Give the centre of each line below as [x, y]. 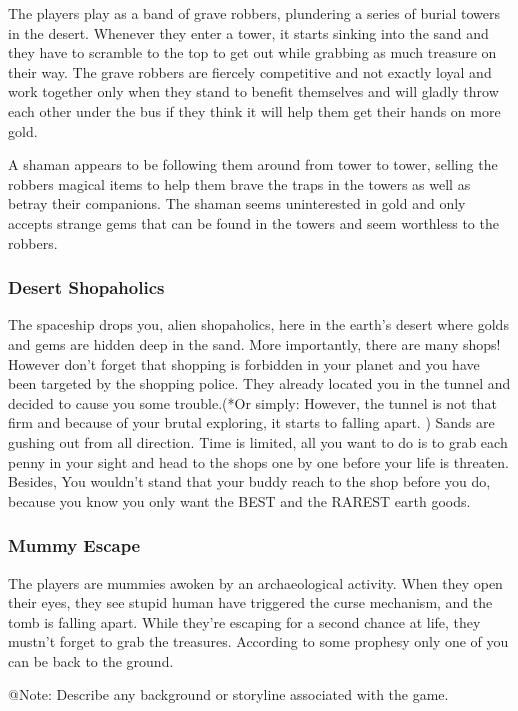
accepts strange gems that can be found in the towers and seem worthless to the [253, 222]
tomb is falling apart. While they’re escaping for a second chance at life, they [244, 621]
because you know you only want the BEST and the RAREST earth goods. [239, 500]
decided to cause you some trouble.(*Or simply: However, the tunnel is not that [252, 402]
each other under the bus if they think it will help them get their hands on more [254, 110]
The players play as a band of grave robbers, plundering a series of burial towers [254, 13]
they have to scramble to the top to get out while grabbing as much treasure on [252, 52]
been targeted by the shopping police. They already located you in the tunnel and [259, 383]
